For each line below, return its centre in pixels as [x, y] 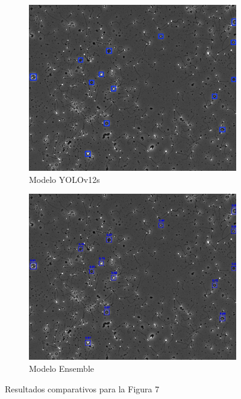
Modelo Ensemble [61, 369]
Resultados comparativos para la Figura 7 [82, 388]
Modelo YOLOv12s [64, 179]
